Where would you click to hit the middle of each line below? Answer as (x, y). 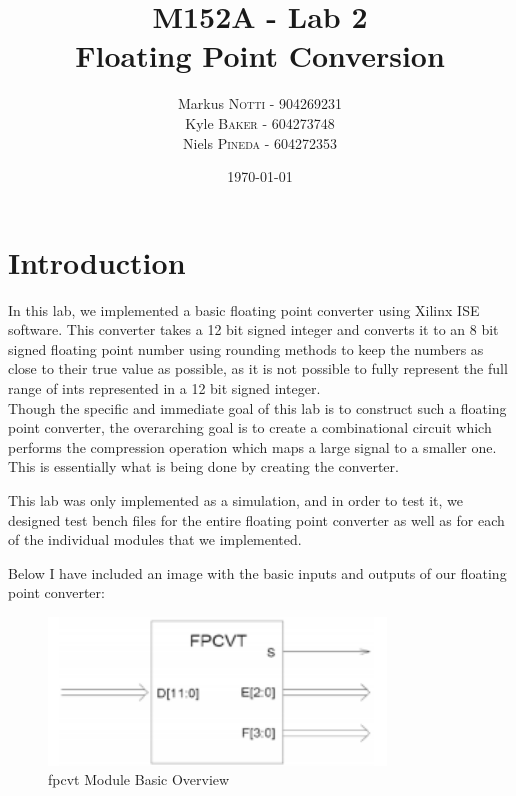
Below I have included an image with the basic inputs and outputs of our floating (257, 572)
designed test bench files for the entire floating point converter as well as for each (256, 519)
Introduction (97, 261)
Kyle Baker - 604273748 (260, 122)
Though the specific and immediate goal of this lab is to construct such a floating (257, 407)
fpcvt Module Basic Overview (139, 779)
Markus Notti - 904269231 (260, 103)
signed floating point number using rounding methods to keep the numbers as (246, 348)
